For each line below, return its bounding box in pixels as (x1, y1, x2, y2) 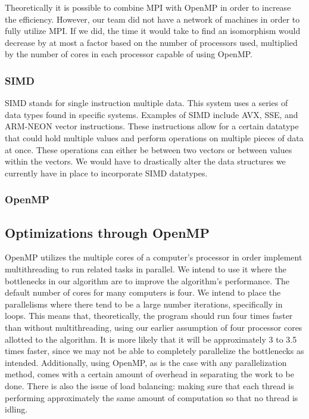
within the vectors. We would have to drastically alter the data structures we (5, 155, 286, 167)
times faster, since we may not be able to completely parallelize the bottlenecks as (5, 344, 304, 357)
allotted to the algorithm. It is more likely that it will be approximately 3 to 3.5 (5, 333, 297, 345)
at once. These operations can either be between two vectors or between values (5, 143, 292, 156)
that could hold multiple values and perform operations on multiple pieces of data (5, 131, 304, 144)
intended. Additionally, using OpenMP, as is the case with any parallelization (5, 356, 287, 368)
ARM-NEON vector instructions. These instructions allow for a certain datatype (5, 120, 299, 132)
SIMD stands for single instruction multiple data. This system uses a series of (5, 97, 288, 109)
